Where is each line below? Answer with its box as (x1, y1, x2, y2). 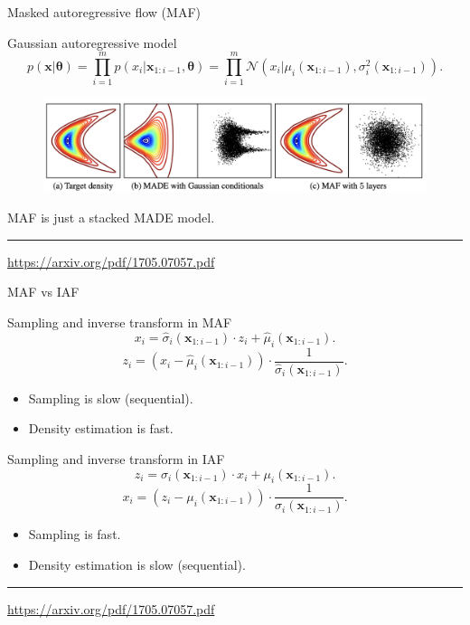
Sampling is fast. (28, 525, 121, 544)
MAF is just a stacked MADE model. (7, 208, 215, 227)
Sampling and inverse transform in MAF (7, 313, 232, 332)
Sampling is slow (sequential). (28, 388, 193, 407)
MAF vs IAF (7, 282, 80, 301)
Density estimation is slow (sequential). (28, 555, 246, 573)
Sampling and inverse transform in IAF (7, 449, 225, 468)
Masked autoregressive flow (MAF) (7, 3, 201, 21)
